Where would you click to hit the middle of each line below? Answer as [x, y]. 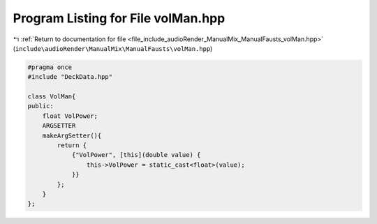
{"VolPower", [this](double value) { [136, 155]
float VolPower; [70, 116]
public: [40, 106]
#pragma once [50, 67]
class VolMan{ [52, 97]
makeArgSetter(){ [72, 135]
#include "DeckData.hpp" [70, 77]
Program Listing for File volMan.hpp [119, 18]
